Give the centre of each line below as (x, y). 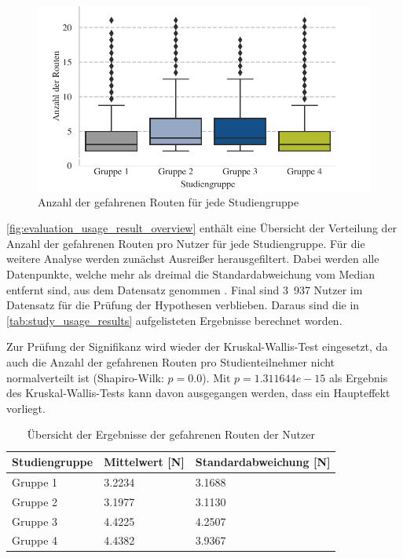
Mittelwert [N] (144, 461)
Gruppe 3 (35, 521)
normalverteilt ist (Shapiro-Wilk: (85, 377)
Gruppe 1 (35, 481)
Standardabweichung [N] (263, 461)
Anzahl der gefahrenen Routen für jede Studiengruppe (169, 201)
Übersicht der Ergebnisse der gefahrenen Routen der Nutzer (171, 434)
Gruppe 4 (35, 540)
